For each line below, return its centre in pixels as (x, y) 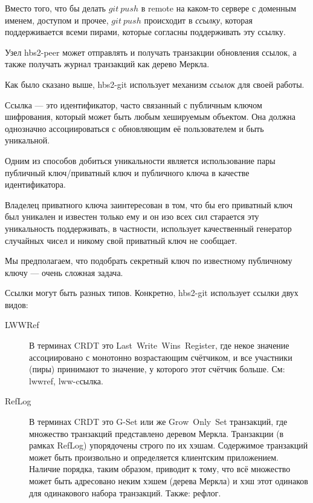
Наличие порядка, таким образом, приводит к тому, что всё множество (160, 469)
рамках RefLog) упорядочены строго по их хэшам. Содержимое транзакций (169, 445)
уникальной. (27, 140)
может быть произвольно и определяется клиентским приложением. (154, 457)
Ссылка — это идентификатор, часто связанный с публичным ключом (134, 104)
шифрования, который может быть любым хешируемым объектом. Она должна (150, 117)
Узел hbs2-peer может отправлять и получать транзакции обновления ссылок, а (151, 52)
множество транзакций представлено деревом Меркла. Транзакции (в (156, 433)
